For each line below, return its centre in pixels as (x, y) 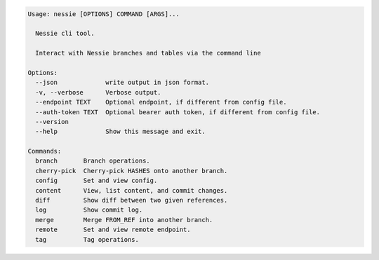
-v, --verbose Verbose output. (98, 92)
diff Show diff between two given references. (132, 200)
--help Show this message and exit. (121, 132)
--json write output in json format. (122, 83)
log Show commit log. (89, 210)
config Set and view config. (97, 181)
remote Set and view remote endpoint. (113, 230)
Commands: (45, 151)
